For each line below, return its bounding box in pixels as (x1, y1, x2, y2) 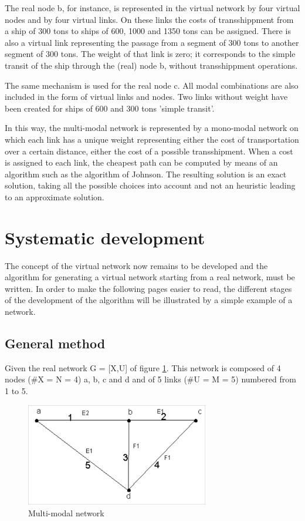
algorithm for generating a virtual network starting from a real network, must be (5, 271, 295, 283)
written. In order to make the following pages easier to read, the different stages (5, 282, 292, 294)
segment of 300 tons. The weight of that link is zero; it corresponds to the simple (5, 48, 296, 60)
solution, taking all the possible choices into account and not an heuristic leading (5, 179, 296, 191)
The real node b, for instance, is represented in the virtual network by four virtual (5, 2, 300, 14)
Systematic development (5, 225, 205, 249)
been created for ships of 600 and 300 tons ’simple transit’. (5, 102, 215, 114)
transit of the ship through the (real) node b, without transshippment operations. (5, 59, 298, 71)
